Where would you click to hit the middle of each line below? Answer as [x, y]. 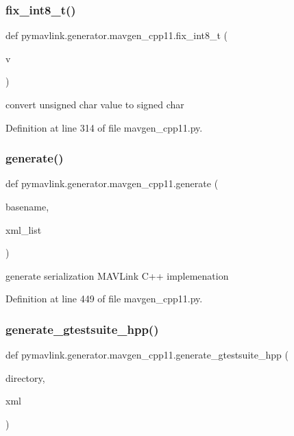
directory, [25, 377]
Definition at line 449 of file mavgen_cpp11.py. [104, 299]
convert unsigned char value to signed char [95, 104]
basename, [27, 206]
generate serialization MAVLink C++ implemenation [117, 275]
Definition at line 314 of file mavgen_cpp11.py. [104, 127]
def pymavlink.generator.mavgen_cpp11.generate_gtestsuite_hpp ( [147, 355]
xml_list [24, 229]
